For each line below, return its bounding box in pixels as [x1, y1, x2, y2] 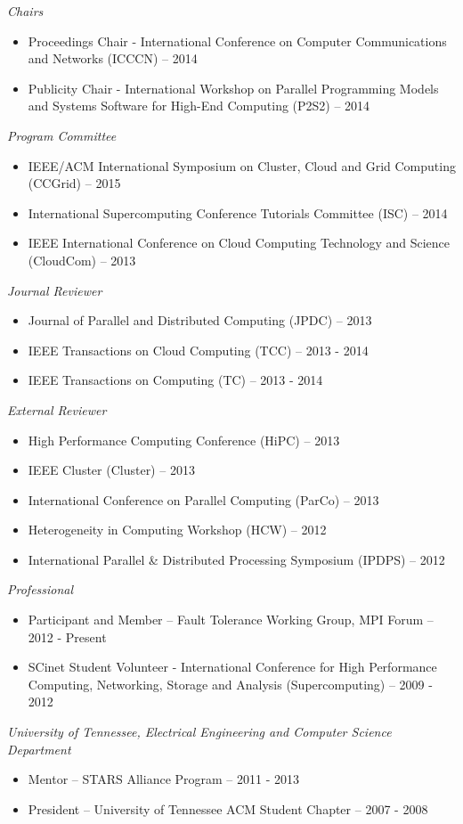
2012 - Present [28, 627, 107, 646]
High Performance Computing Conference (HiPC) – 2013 [28, 430, 340, 449]
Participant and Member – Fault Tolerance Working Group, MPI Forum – [28, 610, 434, 629]
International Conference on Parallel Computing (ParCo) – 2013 [28, 490, 379, 509]
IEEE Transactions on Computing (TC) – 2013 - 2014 [28, 371, 323, 389]
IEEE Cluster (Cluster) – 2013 [28, 461, 195, 479]
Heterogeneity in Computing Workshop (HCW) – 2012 [28, 520, 327, 539]
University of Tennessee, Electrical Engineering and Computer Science [7, 722, 392, 741]
